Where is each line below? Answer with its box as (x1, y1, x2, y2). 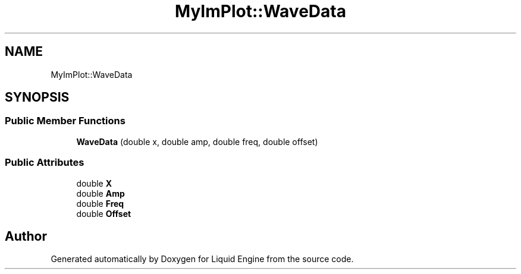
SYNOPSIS (5, 90, 70, 105)
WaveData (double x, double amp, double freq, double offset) (76, 136, 318, 147)
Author (5, 228, 47, 244)
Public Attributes (5, 156, 84, 169)
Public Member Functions (5, 115, 125, 127)
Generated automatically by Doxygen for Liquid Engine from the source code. (51, 254, 354, 264)
